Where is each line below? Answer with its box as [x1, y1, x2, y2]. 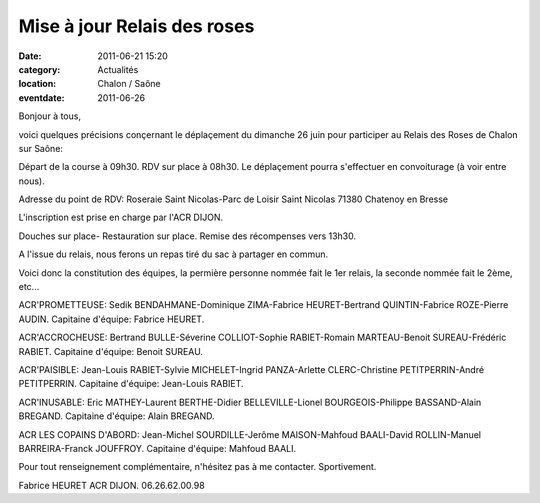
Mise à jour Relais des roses [18, 15, 255, 37]
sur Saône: [18, 142, 64, 154]
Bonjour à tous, [18, 110, 82, 122]
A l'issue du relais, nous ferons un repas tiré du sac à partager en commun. [18, 248, 329, 260]
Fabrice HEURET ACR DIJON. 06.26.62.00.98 [18, 479, 205, 491]
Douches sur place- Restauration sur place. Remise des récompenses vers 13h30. [18, 230, 357, 242]
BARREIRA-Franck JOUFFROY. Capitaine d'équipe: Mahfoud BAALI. [18, 442, 297, 454]
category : [18, 63, 61, 75]
